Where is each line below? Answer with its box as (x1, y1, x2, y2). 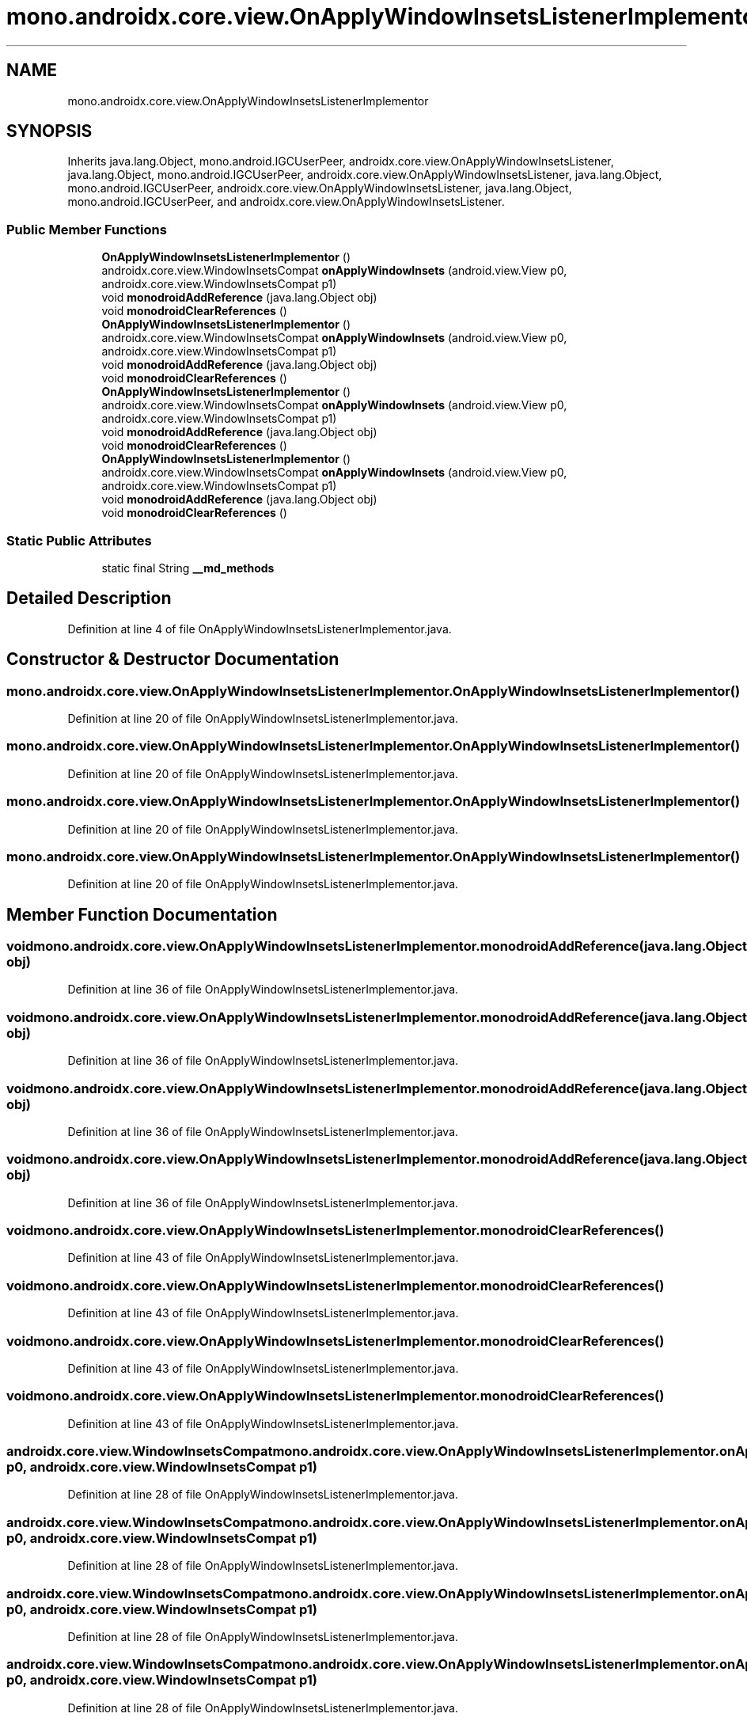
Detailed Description (6, 588, 172, 609)
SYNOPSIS (6, 121, 93, 142)
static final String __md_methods (101, 560, 275, 575)
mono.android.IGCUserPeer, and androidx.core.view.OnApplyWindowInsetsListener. (67, 195, 505, 209)
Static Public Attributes (6, 532, 152, 549)
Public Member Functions (6, 221, 167, 237)
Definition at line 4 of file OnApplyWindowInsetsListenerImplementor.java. (67, 621, 452, 636)
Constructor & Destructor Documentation (6, 649, 339, 670)
